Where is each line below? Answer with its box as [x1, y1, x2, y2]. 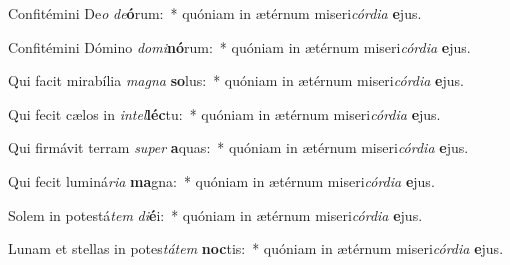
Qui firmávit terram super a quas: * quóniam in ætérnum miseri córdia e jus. [8, 137, 469, 158]
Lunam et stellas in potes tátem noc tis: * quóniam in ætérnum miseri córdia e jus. [8, 238, 504, 259]
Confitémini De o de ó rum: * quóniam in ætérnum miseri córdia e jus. [8, 3, 422, 23]
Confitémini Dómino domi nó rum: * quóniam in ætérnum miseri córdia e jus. [8, 36, 471, 57]
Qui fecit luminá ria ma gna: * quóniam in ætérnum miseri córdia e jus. [8, 170, 435, 191]
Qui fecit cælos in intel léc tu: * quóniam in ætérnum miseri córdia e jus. [8, 103, 441, 124]
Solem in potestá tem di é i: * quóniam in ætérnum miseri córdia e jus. [8, 204, 423, 225]
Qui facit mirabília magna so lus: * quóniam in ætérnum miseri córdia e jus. [8, 70, 464, 91]
